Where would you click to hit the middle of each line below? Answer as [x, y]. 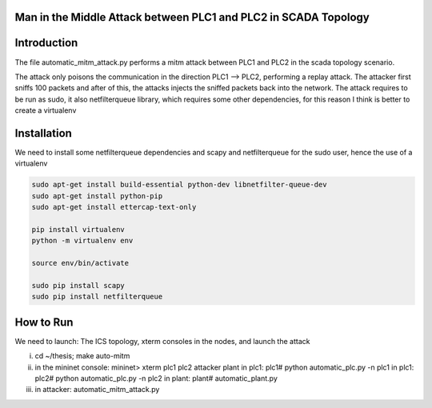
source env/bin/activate [80, 263]
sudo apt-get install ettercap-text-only [114, 207]
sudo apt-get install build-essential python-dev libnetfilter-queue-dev [179, 185]
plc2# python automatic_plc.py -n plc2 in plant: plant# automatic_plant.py [156, 378]
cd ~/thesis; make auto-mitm [82, 356]
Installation [43, 133]
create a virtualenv [46, 110]
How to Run [44, 322]
